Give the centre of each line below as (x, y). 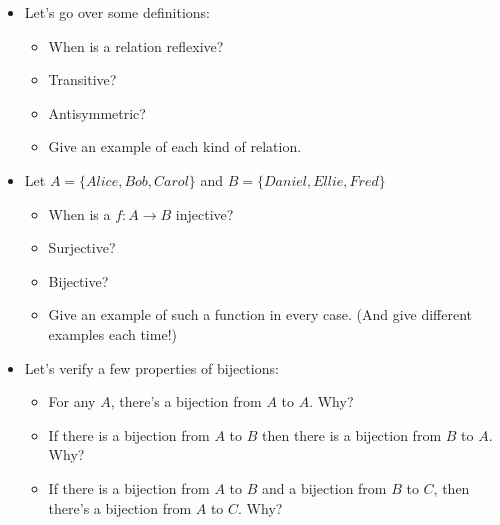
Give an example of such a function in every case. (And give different (260, 314)
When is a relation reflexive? (136, 45)
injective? (204, 213)
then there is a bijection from (352, 434)
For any (72, 401)
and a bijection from (324, 487)
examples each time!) (112, 333)
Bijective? (78, 280)
